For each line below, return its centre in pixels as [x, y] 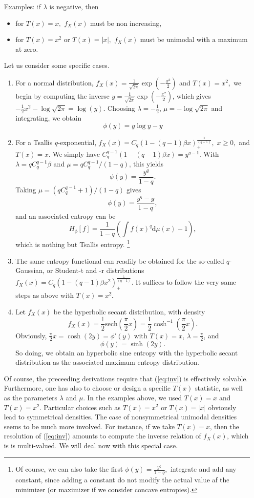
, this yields [146, 164]
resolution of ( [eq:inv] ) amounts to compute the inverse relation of [103, 436]
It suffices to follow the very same [186, 282]
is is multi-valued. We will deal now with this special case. [91, 445]
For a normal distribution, [54, 82]
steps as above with [45, 295]
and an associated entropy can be [65, 216]
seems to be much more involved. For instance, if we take [89, 426]
